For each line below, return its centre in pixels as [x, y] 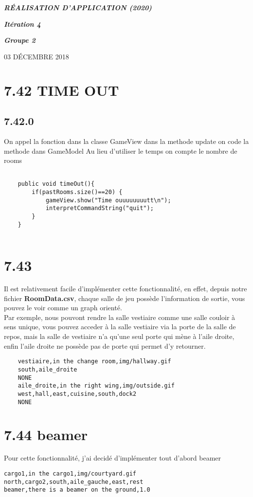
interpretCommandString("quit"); [99, 208]
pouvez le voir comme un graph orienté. [63, 308]
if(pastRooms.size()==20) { [77, 192]
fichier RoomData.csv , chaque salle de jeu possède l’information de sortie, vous [125, 298]
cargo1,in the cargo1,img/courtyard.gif [70, 473]
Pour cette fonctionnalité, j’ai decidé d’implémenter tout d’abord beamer [113, 458]
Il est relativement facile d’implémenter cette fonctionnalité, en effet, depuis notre [126, 289]
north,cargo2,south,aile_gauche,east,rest [74, 482]
